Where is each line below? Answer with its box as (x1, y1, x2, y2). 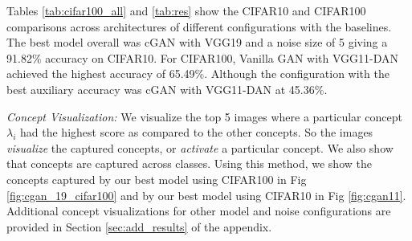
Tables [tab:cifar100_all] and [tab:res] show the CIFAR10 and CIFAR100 (6, 2, 366, 18)
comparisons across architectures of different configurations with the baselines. (6, 18, 392, 35)
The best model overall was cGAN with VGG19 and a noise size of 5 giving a (6, 34, 388, 51)
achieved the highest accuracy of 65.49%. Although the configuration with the (6, 65, 390, 82)
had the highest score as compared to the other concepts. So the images (20, 124, 373, 141)
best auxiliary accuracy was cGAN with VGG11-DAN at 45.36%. (6, 80, 328, 97)
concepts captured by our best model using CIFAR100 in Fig (6, 170, 307, 187)
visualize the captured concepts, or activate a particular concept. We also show (6, 139, 394, 156)
